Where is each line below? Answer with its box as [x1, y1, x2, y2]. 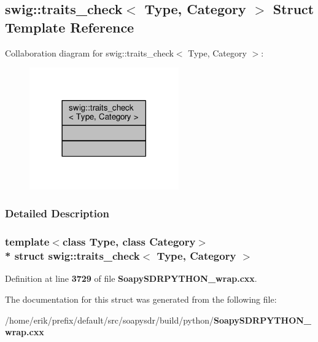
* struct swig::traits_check [5, 248, 140, 263]
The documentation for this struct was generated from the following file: [5, 292, 277, 305]
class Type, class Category [62, 234, 196, 249]
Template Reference [5, 17, 134, 36]
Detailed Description [5, 206, 109, 221]
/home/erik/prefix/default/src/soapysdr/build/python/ [5, 313, 214, 326]
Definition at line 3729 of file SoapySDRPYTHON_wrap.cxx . [5, 272, 257, 285]
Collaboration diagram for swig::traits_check [5, 46, 174, 59]
